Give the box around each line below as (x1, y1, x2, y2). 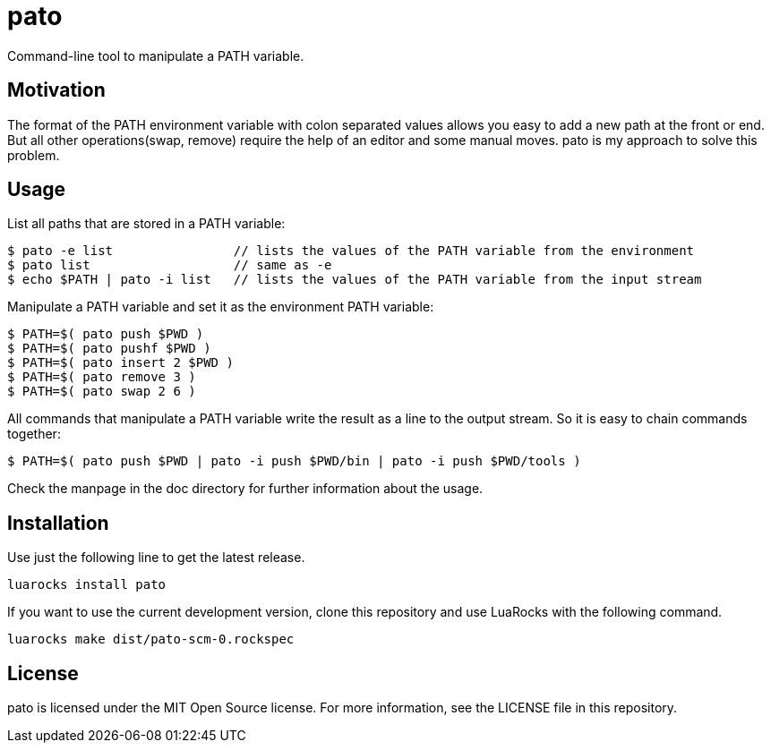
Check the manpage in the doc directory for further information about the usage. (7, 481, 484, 497)
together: (7, 426, 61, 442)
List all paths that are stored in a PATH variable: (7, 216, 286, 232)
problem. (7, 147, 60, 163)
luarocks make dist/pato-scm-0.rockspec (7, 632, 295, 647)
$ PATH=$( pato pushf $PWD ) (7, 341, 211, 356)
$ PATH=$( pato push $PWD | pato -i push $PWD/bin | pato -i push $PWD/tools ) (7, 454, 581, 469)
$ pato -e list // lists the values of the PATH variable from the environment (7, 243, 695, 259)
